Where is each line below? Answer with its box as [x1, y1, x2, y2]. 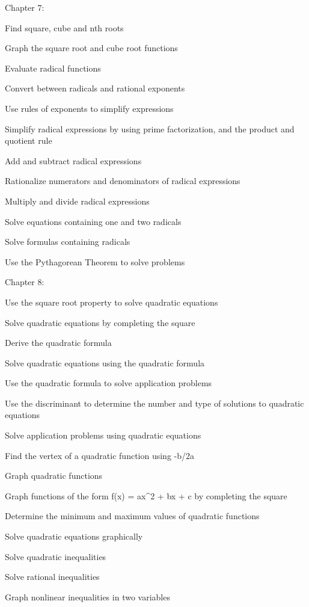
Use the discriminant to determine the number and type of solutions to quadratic [5, 396, 304, 409]
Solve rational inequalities [5, 570, 100, 583]
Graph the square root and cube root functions [5, 42, 178, 54]
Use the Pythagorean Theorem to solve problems [5, 255, 185, 268]
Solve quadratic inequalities [5, 550, 106, 562]
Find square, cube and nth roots [5, 21, 124, 34]
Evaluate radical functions [5, 61, 101, 74]
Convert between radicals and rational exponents [5, 82, 185, 94]
